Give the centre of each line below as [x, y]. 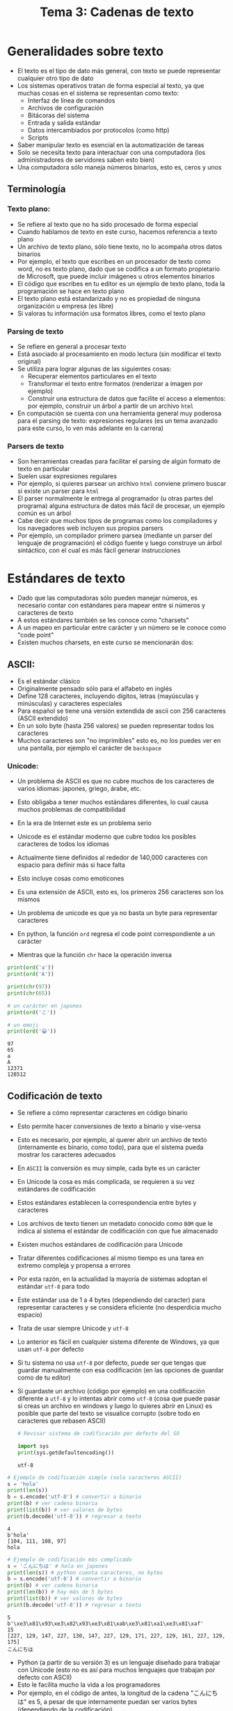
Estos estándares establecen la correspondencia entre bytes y [107, 1203]
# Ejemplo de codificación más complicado [70, 1560]
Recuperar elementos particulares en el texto [92, 376]
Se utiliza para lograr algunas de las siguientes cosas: [94, 369]
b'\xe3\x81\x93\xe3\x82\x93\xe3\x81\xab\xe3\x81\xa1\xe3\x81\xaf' [105, 1624]
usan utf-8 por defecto [50, 1349]
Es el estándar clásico [49, 681]
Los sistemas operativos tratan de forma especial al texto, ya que [111, 85]
